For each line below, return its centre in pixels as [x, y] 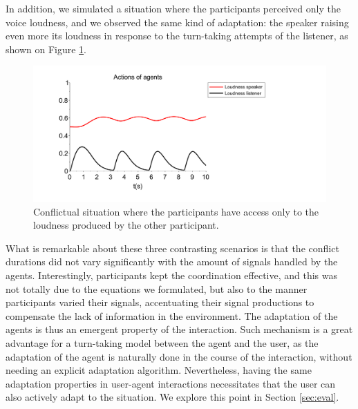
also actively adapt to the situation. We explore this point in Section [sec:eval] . [172, 397]
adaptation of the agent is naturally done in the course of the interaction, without [179, 356]
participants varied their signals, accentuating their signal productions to [160, 302]
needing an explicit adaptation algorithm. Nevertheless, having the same [159, 370]
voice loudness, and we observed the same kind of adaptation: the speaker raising [177, 22]
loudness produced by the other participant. [126, 225]
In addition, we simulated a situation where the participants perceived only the [173, 8]
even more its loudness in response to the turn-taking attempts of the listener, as [177, 36]
